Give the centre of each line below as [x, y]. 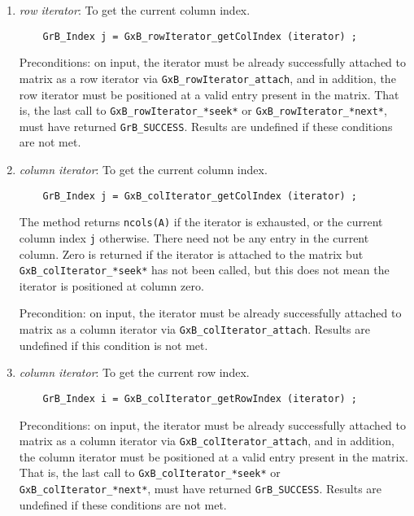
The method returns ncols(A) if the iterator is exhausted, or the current [201, 222]
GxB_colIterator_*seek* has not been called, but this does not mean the [204, 270]
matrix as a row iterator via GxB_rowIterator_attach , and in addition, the [207, 78]
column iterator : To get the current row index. [134, 372]
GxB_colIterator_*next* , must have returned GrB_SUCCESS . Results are [200, 488]
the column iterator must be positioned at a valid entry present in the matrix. [214, 456]
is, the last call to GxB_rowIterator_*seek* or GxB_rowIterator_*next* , [203, 110]
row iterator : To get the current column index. [135, 10]
